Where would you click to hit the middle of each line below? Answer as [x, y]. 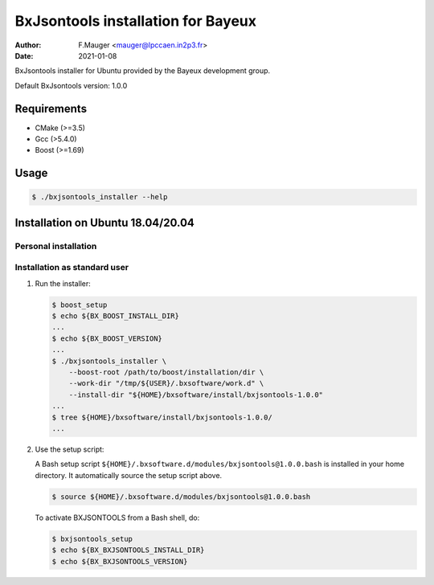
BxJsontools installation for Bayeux [136, 21]
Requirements [51, 108]
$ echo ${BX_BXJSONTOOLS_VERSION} [120, 561]
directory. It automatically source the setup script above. [129, 475]
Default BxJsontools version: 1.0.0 [71, 85]
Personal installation [56, 246]
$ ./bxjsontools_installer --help [100, 197]
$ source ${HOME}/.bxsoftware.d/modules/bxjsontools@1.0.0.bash [181, 497]
